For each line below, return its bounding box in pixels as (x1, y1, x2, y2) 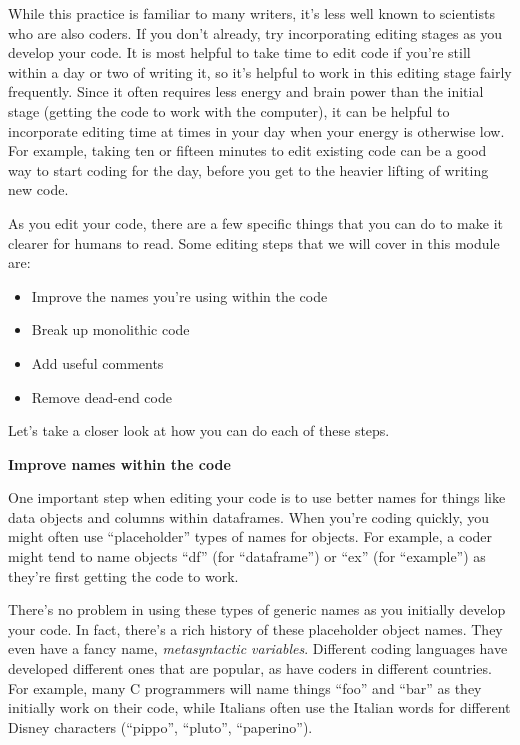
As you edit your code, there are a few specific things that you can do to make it (8, 212, 503, 233)
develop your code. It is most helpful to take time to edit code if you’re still (8, 42, 471, 63)
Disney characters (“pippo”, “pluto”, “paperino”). (8, 716, 313, 737)
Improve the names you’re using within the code (31, 285, 328, 306)
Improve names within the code (8, 453, 231, 474)
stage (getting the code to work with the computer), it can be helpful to (8, 100, 450, 121)
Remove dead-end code (31, 386, 172, 407)
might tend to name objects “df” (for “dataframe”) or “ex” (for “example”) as (8, 546, 486, 567)
